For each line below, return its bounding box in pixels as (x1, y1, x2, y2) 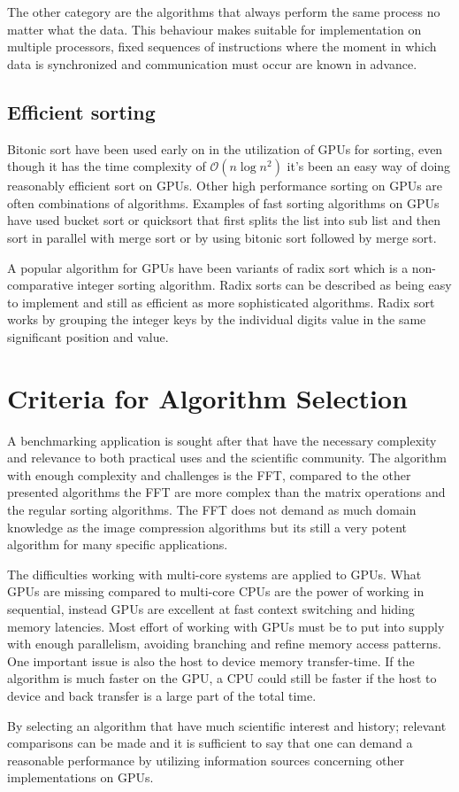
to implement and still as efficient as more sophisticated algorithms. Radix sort (7, 292, 435, 311)
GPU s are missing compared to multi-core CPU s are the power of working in (7, 582, 425, 601)
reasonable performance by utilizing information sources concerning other (7, 750, 404, 769)
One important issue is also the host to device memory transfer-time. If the (7, 651, 415, 670)
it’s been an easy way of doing (287, 157, 451, 175)
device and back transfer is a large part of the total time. (7, 686, 317, 704)
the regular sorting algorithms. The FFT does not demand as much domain (7, 501, 417, 519)
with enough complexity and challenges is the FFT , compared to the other (7, 465, 411, 484)
